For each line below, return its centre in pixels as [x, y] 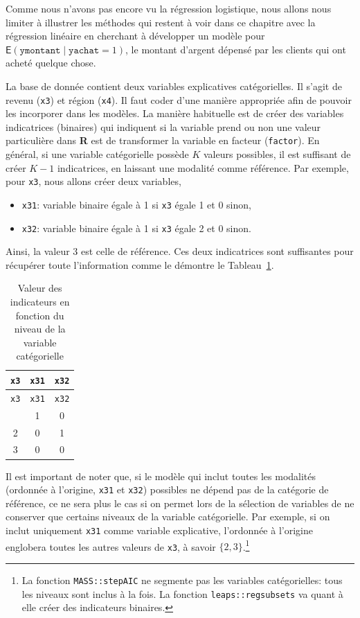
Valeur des [40, 288]
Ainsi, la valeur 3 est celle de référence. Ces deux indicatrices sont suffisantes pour [180, 251]
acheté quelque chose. [51, 63]
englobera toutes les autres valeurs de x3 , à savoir [111, 546]
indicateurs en [40, 301]
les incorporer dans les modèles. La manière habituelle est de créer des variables [175, 113]
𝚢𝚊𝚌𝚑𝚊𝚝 [84, 50]
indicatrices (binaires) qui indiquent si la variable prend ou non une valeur [163, 126]
